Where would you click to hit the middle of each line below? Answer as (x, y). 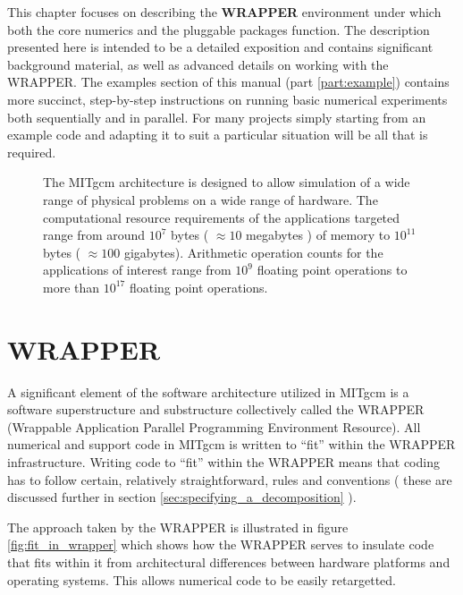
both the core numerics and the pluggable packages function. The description (219, 29)
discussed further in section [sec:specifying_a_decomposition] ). (182, 497)
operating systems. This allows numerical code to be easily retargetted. (202, 579)
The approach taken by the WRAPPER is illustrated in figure (178, 527)
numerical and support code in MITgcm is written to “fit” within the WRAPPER (231, 444)
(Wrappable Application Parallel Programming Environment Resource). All (214, 426)
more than (72, 287)
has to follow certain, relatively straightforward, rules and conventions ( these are (230, 479)
